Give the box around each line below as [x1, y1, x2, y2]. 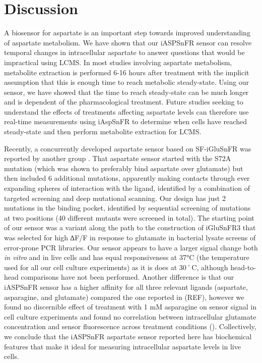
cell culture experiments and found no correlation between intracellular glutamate [4, 311, 256, 322]
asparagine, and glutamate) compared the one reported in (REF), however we [4, 291, 244, 302]
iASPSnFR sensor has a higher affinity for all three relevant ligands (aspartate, [4, 281, 248, 292]
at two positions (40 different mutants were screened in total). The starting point [4, 212, 254, 223]
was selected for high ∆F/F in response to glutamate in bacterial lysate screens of [4, 232, 256, 242]
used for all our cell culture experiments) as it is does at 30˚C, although [4, 262, 228, 272]
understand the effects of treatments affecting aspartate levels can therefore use [4, 106, 249, 117]
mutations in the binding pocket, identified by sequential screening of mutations [4, 202, 251, 213]
